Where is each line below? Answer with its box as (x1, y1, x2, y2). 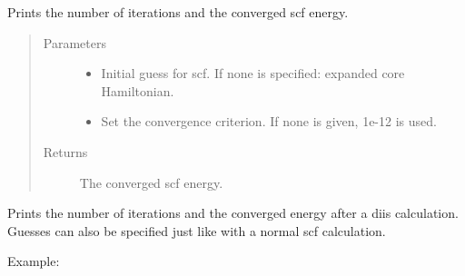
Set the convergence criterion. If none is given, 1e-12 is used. (101, 112, 437, 131)
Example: (7, 251, 60, 271)
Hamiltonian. (101, 81, 174, 100)
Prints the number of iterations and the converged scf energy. (7, 3, 349, 21)
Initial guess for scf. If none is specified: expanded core (101, 64, 405, 83)
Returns (43, 142, 88, 161)
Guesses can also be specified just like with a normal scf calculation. (7, 221, 386, 240)
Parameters (43, 33, 106, 52)
